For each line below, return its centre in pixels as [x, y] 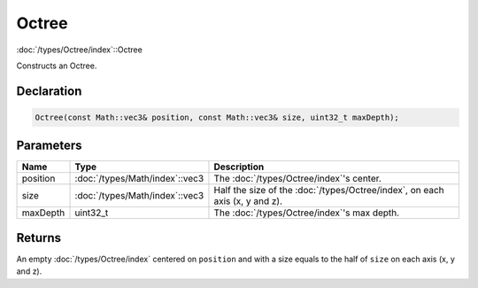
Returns [39, 238]
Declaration [49, 91]
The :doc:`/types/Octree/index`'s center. [298, 179]
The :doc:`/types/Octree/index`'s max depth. [307, 213]
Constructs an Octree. [57, 66]
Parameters [49, 146]
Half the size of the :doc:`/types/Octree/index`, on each [329, 191]
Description [239, 167]
